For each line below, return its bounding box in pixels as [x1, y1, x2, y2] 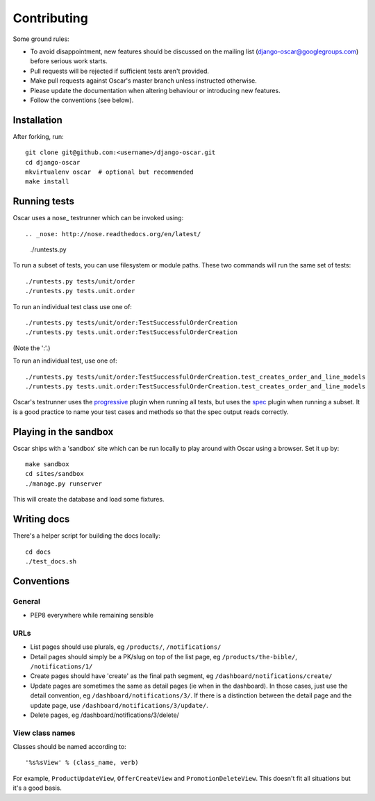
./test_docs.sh [25, 557, 77, 565]
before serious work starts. [30, 57, 108, 65]
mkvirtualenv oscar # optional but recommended [25, 167, 194, 176]
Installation [12, 114, 62, 126]
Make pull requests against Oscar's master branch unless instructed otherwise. [30, 76, 257, 85]
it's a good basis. [12, 784, 62, 792]
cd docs [25, 547, 51, 556]
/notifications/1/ [30, 662, 93, 670]
